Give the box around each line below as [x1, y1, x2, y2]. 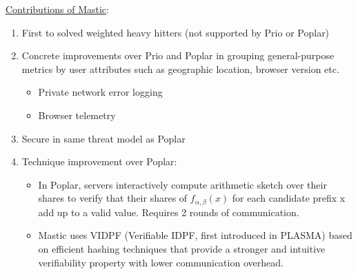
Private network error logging [38, 85, 163, 99]
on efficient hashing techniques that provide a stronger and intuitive [38, 241, 326, 255]
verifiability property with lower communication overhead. [38, 255, 284, 269]
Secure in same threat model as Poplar [21, 131, 186, 145]
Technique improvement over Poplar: [21, 154, 177, 169]
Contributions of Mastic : [6, 2, 109, 16]
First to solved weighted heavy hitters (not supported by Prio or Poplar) [21, 25, 330, 39]
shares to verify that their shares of [38, 191, 188, 205]
